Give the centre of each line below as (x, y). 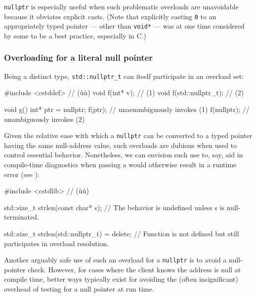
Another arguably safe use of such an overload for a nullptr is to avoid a (115, 260)
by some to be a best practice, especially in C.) (75, 35)
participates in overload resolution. (57, 243)
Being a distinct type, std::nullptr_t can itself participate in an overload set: (124, 76)
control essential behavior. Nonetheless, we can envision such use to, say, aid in (124, 155)
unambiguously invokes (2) (44, 119)
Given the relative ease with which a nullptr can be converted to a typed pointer (128, 135)
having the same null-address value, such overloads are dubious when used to (121, 145)
